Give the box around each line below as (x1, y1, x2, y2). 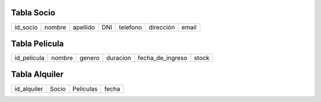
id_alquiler (14, 84, 43, 93)
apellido (73, 23, 95, 31)
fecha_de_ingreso (137, 54, 187, 62)
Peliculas (72, 84, 98, 93)
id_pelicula (14, 54, 45, 62)
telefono (119, 23, 142, 31)
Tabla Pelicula (11, 38, 64, 48)
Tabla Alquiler (11, 70, 64, 80)
